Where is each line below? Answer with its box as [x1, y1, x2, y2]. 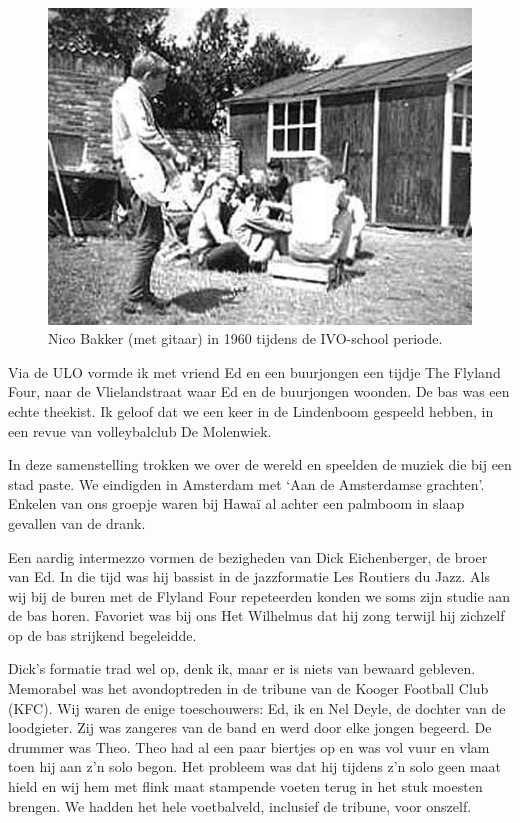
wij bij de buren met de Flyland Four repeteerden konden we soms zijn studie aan [8, 585, 511, 606]
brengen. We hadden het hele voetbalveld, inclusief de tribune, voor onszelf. [8, 795, 472, 816]
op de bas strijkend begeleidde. [8, 624, 197, 645]
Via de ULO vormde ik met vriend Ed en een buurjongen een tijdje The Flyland [8, 361, 501, 382]
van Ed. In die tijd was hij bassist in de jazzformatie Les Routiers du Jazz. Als [8, 566, 491, 587]
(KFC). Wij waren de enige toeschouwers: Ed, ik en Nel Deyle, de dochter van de [8, 697, 506, 718]
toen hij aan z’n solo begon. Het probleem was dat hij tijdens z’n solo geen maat [8, 756, 502, 777]
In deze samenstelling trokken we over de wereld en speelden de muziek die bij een [8, 454, 512, 475]
